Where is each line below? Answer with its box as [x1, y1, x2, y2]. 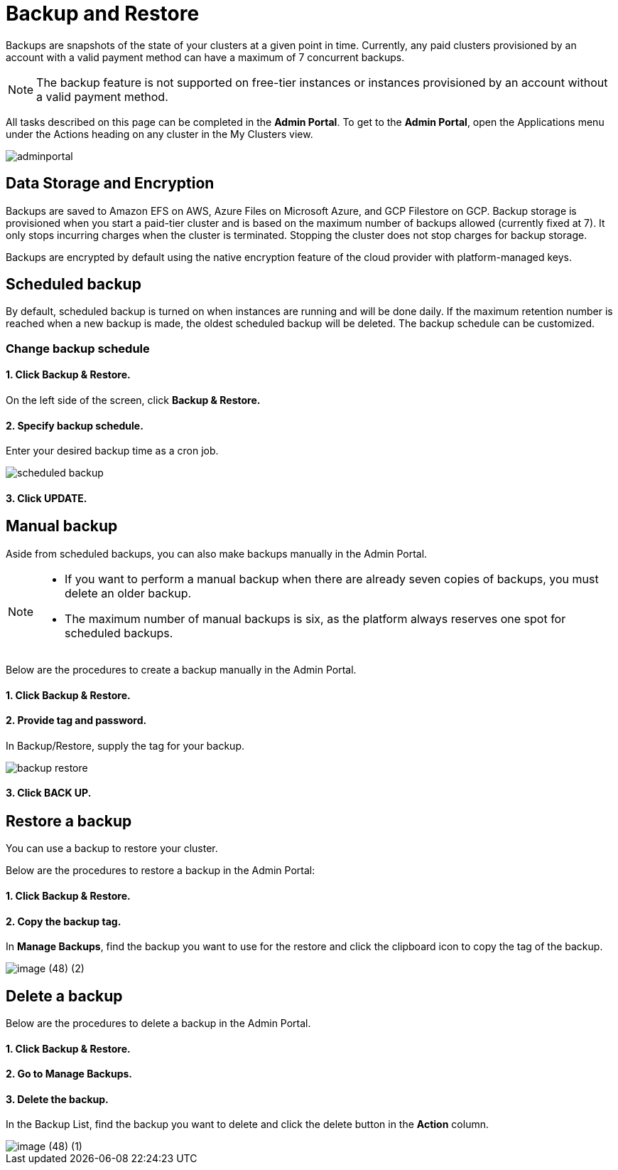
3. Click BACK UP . [6, 787, 92, 799]
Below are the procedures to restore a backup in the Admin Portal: [6, 864, 315, 877]
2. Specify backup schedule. [6, 419, 143, 432]
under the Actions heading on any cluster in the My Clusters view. [6, 127, 313, 140]
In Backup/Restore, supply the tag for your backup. [6, 739, 244, 752]
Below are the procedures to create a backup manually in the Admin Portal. [6, 663, 357, 676]
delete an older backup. [65, 585, 192, 600]
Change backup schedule [6, 341, 150, 356]
